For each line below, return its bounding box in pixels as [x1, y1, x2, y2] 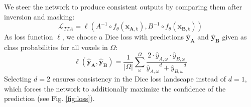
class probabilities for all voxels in [4, 41, 108, 52]
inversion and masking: [4, 11, 75, 21]
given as [222, 31, 247, 42]
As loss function [4, 31, 53, 42]
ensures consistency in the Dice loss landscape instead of [52, 73, 226, 83]
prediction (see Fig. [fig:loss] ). [4, 93, 95, 103]
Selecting [4, 73, 32, 83]
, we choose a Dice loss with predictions [62, 31, 184, 42]
